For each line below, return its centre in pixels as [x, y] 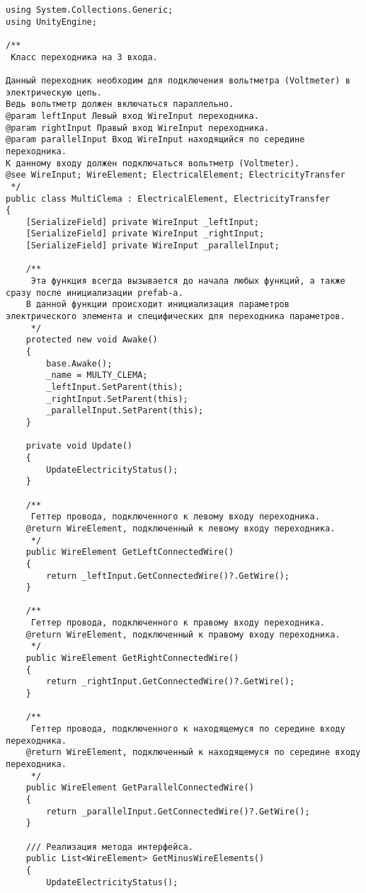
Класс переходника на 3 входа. [84, 57]
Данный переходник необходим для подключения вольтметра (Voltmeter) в [178, 80]
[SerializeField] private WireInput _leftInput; [142, 222]
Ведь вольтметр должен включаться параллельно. [120, 104]
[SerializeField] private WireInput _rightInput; [145, 234]
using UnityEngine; [51, 22]
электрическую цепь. [54, 92]
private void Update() [79, 446]
